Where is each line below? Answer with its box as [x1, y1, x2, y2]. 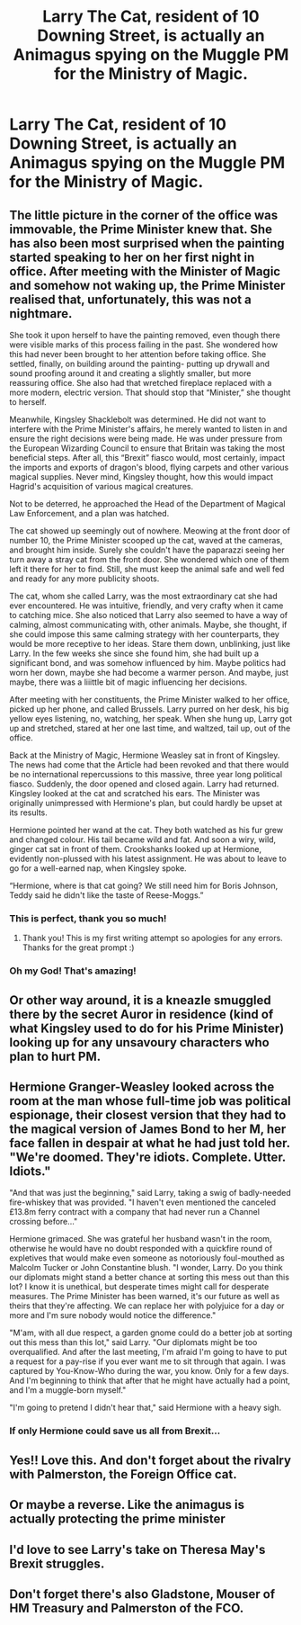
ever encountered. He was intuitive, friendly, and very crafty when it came [9, 600, 284, 611]
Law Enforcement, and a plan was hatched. [9, 508, 170, 518]
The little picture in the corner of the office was [9, 207, 279, 222]
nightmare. [9, 306, 73, 321]
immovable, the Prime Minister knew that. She [9, 221, 272, 237]
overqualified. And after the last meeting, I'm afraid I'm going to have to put [9, 1347, 288, 1358]
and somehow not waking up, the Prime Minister [9, 277, 286, 293]
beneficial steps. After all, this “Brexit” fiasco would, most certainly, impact [9, 453, 286, 462]
